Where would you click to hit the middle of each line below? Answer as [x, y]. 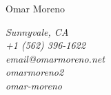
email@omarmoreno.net [55, 58]
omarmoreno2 [35, 72]
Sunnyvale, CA [37, 31]
